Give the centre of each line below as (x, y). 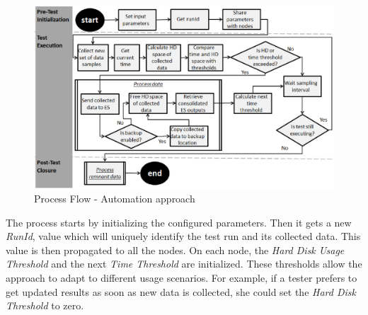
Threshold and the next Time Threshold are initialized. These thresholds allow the (184, 264)
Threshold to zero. (45, 305)
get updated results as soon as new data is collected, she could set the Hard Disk (181, 291)
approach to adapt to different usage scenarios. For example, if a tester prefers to (182, 277)
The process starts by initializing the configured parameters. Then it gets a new (179, 222)
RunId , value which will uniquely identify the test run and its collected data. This (183, 236)
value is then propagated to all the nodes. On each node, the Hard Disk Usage (175, 250)
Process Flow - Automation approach (115, 198)
